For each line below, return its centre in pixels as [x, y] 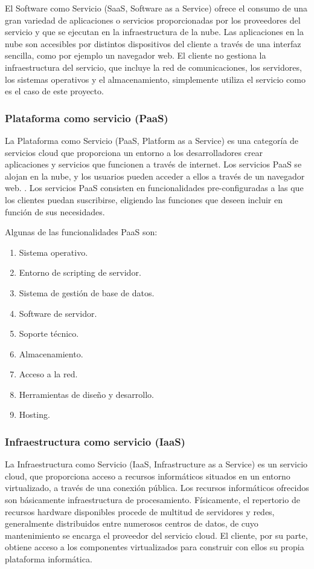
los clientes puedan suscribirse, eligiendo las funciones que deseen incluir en [144, 199]
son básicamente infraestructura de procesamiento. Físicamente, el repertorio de [152, 500]
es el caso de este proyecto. [54, 91]
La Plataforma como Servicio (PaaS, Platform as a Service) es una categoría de [152, 140]
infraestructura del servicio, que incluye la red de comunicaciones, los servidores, [153, 67]
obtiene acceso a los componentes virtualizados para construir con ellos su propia [155, 547]
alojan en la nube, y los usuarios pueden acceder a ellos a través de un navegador [155, 176]
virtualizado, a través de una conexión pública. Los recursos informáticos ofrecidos [157, 488]
